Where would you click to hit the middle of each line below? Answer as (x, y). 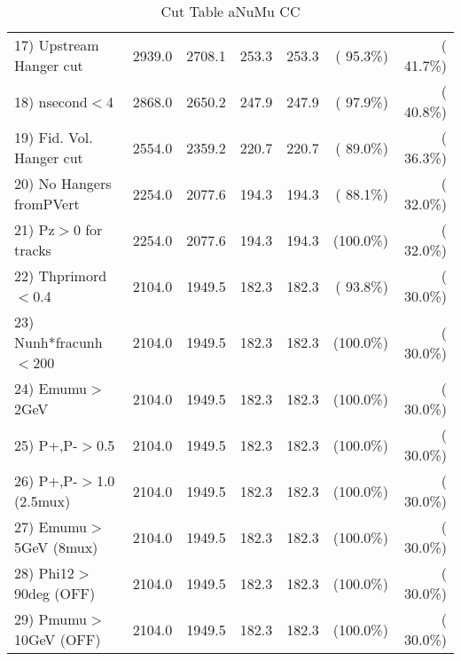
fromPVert (47, 204)
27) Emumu (51, 527)
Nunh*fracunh (59, 342)
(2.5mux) (43, 501)
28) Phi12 (44, 573)
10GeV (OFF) (58, 639)
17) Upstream (57, 45)
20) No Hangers (63, 183)
